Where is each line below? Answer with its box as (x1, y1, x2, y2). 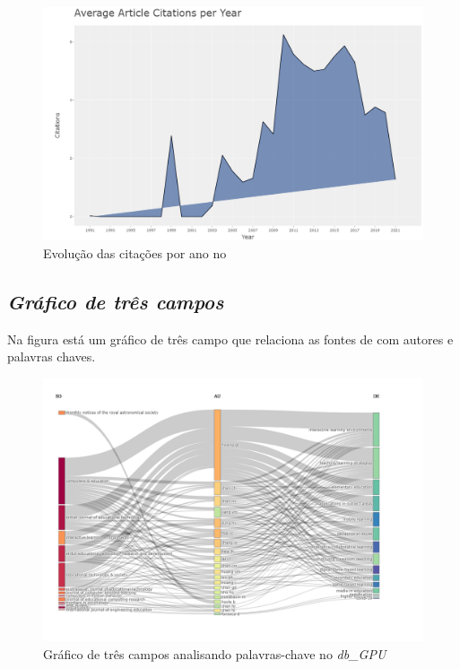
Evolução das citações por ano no (43, 244, 227, 263)
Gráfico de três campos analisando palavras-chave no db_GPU (43, 644, 386, 663)
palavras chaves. (7, 347, 96, 366)
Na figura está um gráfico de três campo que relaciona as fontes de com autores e (7, 329, 454, 348)
